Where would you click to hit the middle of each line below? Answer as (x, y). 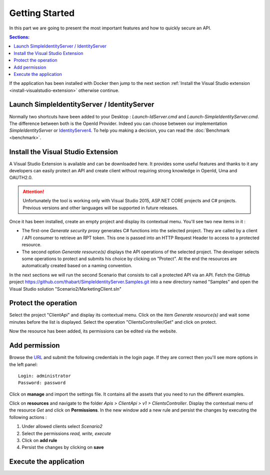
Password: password (42, 383)
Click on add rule (39, 441)
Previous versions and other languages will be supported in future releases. (100, 208)
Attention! (33, 191)
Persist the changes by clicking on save (63, 448)
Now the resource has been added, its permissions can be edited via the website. (93, 331)
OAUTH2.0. (21, 178)
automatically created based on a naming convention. (77, 266)
